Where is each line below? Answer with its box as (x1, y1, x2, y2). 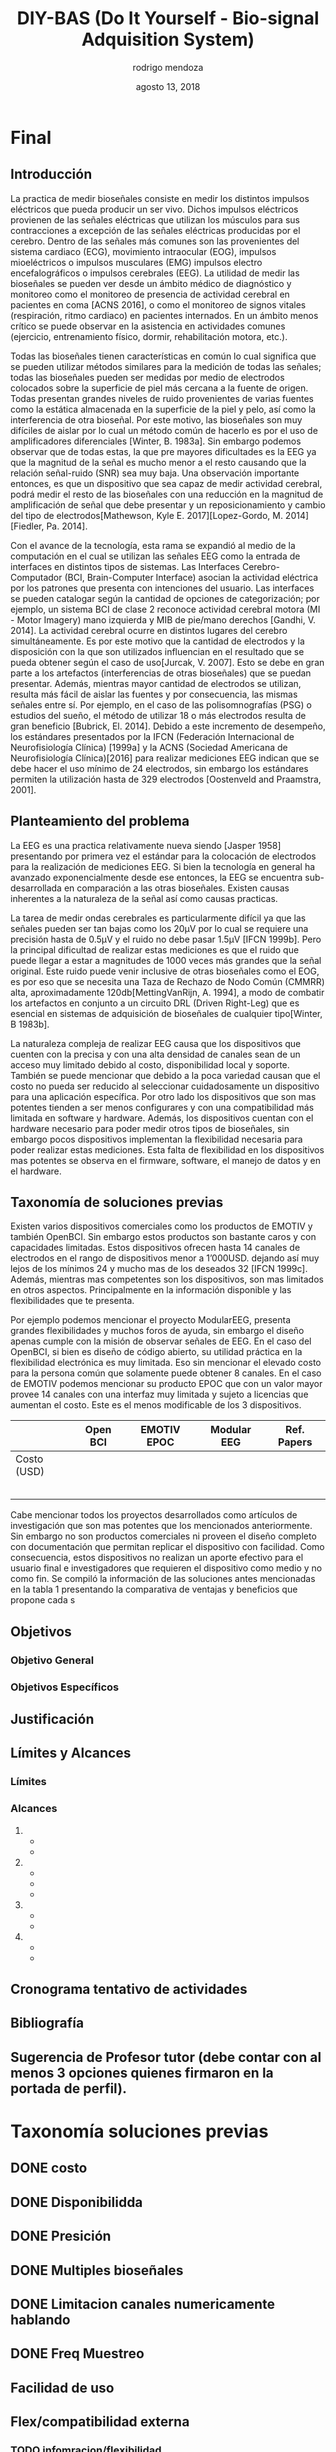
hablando (10, 2311, 71, 2328)
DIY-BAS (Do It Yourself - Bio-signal (16, 7, 320, 30)
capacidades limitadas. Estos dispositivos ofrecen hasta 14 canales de (10, 1242, 301, 1254)
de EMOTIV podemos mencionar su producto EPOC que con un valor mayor (10, 1378, 323, 1390)
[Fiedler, (10, 520, 45, 532)
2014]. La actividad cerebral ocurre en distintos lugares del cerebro (10, 624, 288, 636)
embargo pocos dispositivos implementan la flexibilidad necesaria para (10, 1133, 303, 1145)
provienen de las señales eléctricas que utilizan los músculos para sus (10, 213, 300, 226)
